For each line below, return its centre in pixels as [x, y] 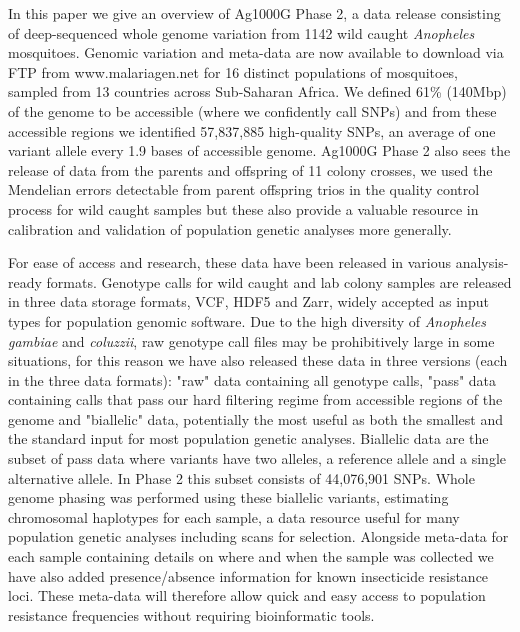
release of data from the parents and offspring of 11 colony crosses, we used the [250, 169]
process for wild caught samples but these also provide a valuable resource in [243, 208]
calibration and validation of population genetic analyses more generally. [230, 228]
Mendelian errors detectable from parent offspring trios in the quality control [244, 189]
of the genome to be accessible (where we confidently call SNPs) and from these [252, 110]
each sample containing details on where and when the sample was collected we [251, 556]
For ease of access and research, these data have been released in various [230, 262]
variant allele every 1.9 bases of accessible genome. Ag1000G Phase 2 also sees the [259, 150]
